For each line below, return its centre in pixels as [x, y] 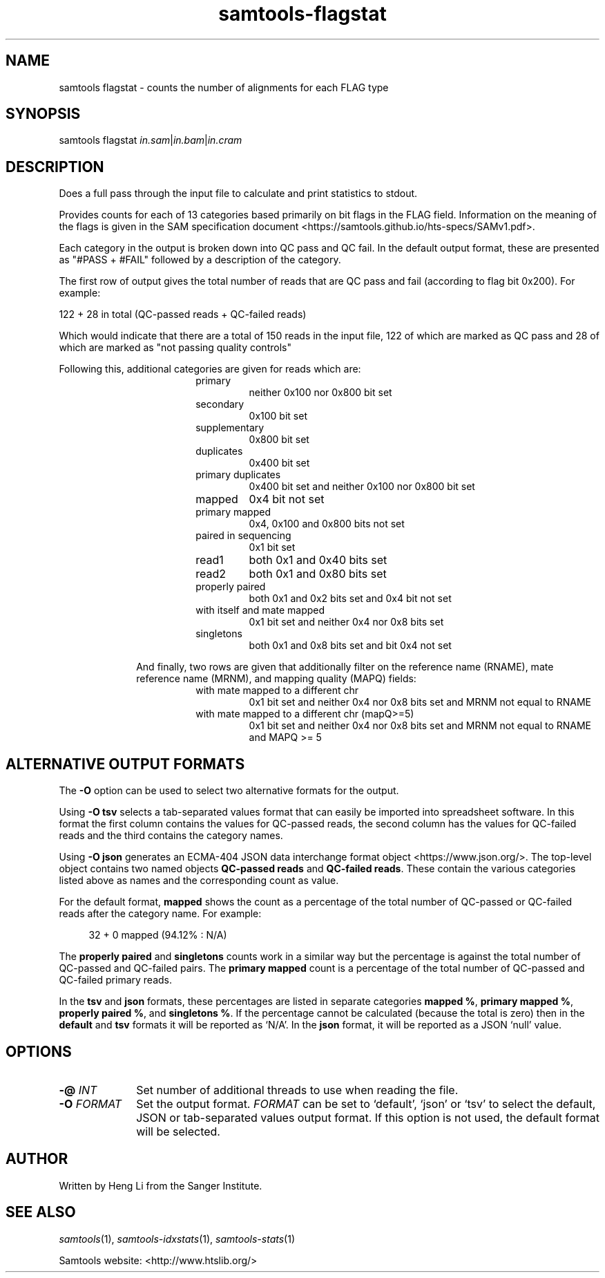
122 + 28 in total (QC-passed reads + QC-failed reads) [183, 314]
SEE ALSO [41, 1212]
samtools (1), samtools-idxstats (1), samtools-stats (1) [177, 1239]
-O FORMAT [90, 1103]
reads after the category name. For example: [160, 914]
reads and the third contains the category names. [171, 836]
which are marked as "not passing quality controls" [175, 348]
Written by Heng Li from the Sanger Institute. [161, 1185]
